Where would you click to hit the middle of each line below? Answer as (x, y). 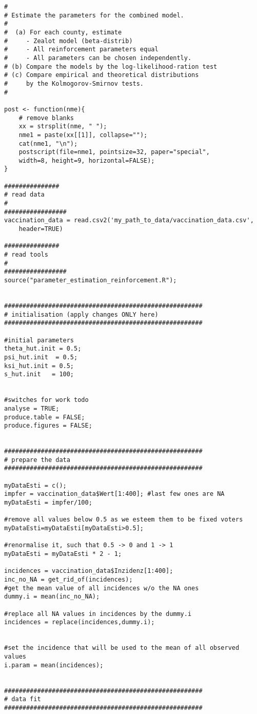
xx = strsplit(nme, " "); (63, 127)
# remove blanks (46, 118)
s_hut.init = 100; (39, 374)
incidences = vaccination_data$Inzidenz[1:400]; (89, 571)
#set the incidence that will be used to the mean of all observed (122, 648)
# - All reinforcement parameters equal (81, 50)
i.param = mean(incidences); (54, 665)
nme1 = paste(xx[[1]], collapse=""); (83, 135)
